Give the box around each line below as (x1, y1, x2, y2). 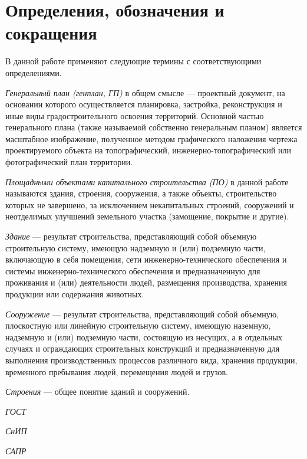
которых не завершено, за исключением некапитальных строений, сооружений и (5, 198, 294, 211)
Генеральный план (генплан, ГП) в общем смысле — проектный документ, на (5, 86, 285, 99)
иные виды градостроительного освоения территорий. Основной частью (5, 109, 264, 122)
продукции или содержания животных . (5, 288, 144, 300)
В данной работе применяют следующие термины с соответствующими (5, 55, 262, 67)
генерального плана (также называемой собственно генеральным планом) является (5, 121, 302, 133)
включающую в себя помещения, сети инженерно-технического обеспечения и (5, 253, 287, 265)
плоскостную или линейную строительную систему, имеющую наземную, (5, 319, 271, 332)
